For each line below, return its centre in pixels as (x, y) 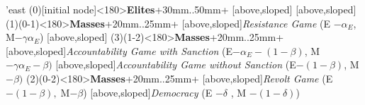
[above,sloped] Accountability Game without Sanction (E (176, 64)
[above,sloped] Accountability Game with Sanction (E (119, 50)
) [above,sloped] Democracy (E (148, 92)
